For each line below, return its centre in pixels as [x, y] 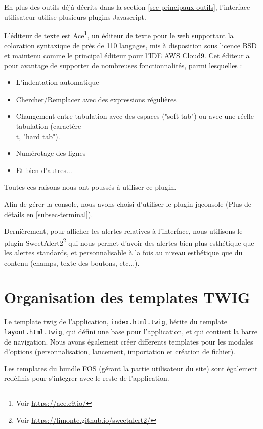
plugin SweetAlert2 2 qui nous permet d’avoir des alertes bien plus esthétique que [129, 242]
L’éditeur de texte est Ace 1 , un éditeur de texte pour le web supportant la [119, 35]
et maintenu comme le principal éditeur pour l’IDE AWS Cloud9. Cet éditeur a [127, 55]
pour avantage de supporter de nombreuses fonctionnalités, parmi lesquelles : [123, 65]
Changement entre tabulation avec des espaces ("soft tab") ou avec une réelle [135, 116]
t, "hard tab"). [38, 136]
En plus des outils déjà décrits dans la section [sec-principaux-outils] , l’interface [127, 7]
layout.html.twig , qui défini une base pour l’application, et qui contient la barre [131, 331]
